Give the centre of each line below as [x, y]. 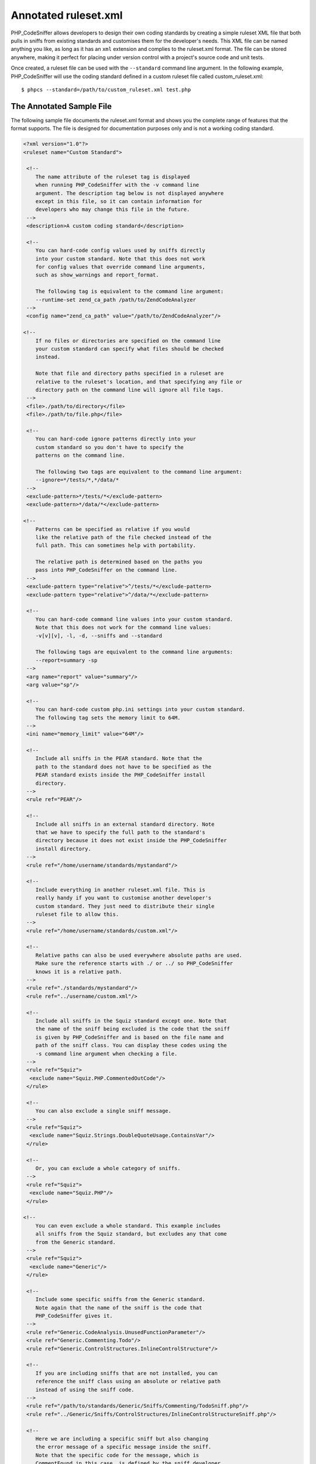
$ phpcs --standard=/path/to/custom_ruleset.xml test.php [106, 90]
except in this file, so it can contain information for [119, 201]
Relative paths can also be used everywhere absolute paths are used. [139, 955]
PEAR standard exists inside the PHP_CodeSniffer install [120, 775]
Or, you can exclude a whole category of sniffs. [108, 1168]
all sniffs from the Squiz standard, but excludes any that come [131, 1234]
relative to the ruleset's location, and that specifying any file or [139, 382]
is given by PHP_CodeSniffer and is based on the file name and [130, 1037]
